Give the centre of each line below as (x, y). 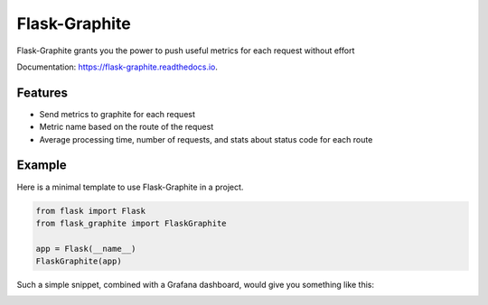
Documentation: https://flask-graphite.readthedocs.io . (117, 67)
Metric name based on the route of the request (127, 127)
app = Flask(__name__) (86, 249)
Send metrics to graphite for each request (117, 114)
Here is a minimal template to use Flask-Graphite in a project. (130, 187)
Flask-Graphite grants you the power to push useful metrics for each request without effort (186, 51)
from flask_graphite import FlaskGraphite (131, 223)
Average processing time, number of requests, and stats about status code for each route (206, 139)
